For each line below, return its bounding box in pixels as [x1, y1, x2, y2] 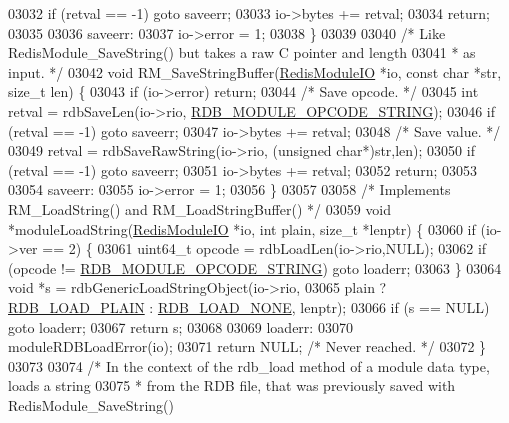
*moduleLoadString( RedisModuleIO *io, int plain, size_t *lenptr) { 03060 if [8, 218, 476, 239]
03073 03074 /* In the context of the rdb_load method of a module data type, [8, 355, 490, 376]
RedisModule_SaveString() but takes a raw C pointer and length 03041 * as [8, 42, 476, 63]
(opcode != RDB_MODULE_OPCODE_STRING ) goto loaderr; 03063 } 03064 [8, 257, 502, 278]
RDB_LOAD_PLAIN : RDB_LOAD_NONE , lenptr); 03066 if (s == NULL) [8, 296, 490, 317]
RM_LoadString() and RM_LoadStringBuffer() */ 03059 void [8, 198, 392, 219]
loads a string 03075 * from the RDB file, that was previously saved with [8, 375, 456, 396]
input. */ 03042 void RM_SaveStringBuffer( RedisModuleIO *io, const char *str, [8, 61, 502, 82]
